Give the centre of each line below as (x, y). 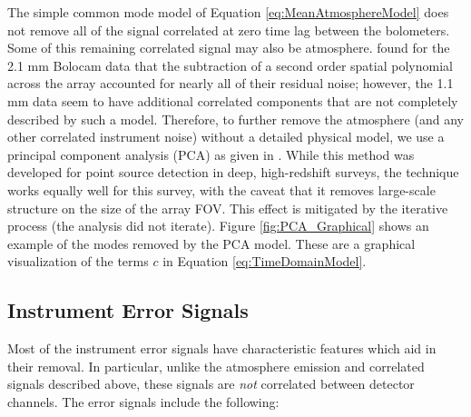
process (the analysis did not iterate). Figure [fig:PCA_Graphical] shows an (218, 226)
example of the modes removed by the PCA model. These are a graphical (211, 243)
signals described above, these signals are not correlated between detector (211, 384)
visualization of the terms (78, 261)
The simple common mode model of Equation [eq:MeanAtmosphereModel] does (228, 12)
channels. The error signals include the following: (143, 401)
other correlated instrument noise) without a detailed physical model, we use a (226, 137)
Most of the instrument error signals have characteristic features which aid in (222, 348)
